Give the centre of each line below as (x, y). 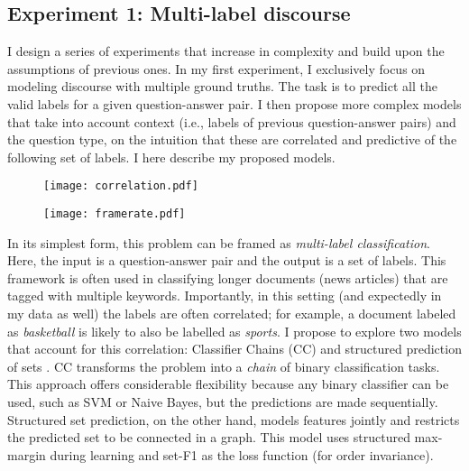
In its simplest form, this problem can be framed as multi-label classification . (219, 242)
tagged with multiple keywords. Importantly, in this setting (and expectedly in (225, 296)
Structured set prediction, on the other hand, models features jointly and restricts (234, 419)
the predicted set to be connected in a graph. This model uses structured (209, 437)
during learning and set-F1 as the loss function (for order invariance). (242, 454)
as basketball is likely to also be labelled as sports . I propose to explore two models (234, 331)
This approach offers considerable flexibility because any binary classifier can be (228, 384)
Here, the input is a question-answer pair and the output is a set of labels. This (227, 260)
